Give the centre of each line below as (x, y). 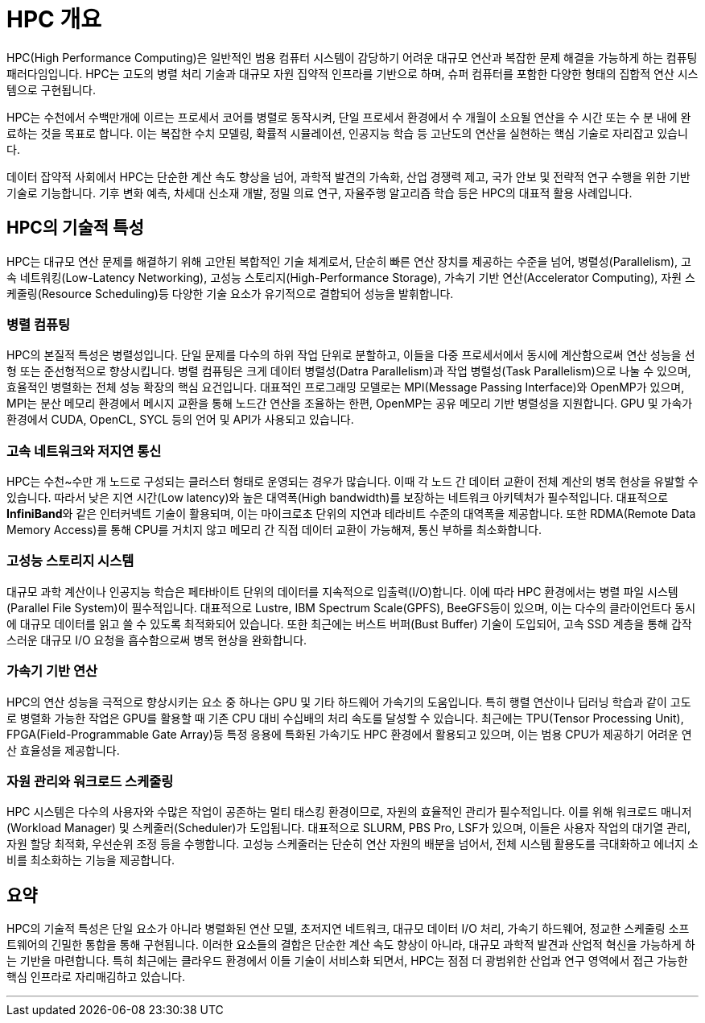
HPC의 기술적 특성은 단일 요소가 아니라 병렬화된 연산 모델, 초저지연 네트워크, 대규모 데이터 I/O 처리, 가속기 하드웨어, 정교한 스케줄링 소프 (348, 929)
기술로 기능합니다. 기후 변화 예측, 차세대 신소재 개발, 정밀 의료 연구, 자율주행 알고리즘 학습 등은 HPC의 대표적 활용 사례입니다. (320, 193)
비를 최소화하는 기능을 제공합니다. (91, 860)
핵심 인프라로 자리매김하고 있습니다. (96, 977)
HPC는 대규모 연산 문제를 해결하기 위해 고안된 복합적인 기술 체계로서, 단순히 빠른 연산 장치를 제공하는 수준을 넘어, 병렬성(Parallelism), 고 (349, 261)
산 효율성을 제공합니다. (63, 750)
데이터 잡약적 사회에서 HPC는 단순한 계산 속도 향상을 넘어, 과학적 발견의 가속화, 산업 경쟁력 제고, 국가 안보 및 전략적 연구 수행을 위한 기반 (348, 176)
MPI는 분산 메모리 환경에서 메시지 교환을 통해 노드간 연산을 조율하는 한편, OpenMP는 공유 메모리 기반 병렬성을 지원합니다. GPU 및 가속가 (350, 404)
